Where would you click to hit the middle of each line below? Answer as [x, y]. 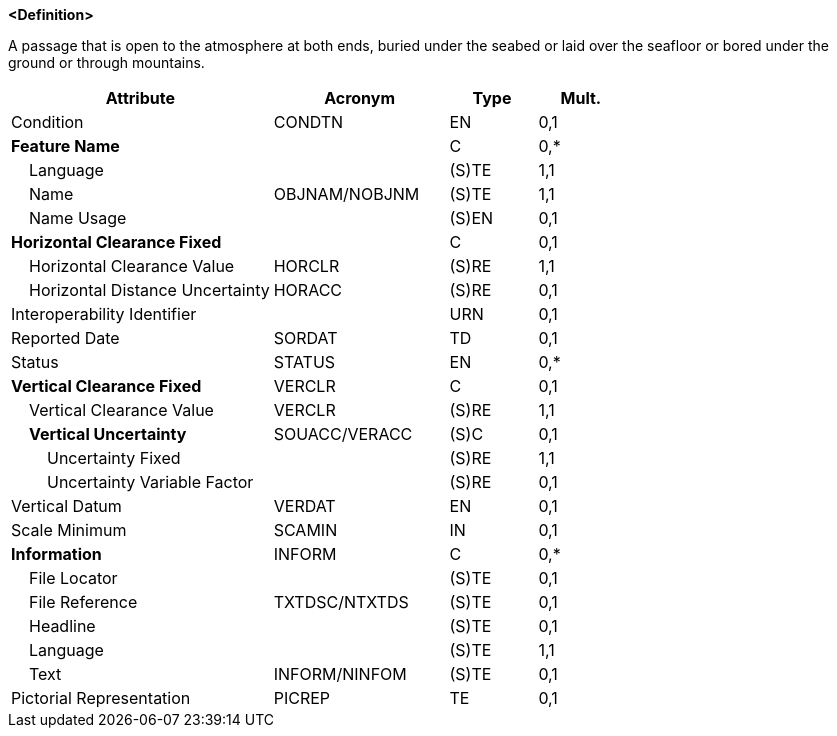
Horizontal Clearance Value [132, 266]
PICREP [302, 698]
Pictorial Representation [101, 698]
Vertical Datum [66, 506]
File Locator [73, 578]
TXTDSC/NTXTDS [341, 602]
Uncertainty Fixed [114, 458]
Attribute [140, 98]
